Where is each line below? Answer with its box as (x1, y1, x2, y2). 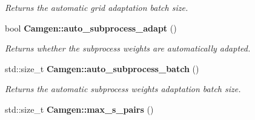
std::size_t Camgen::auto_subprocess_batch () (5, 62, 199, 75)
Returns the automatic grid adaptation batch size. (5, 1, 188, 13)
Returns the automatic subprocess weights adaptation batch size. (5, 82, 241, 95)
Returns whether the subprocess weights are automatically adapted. (5, 42, 251, 55)
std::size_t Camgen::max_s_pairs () (5, 102, 154, 115)
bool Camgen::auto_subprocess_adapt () (5, 21, 177, 34)
